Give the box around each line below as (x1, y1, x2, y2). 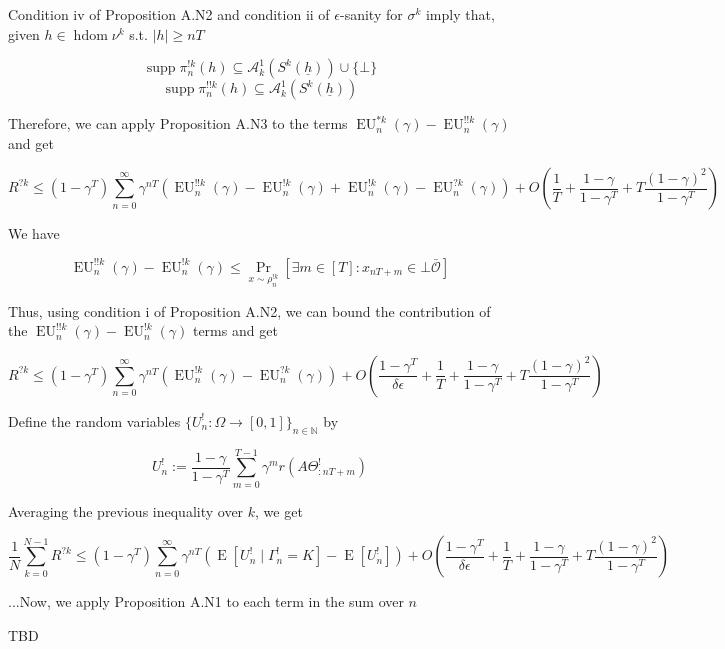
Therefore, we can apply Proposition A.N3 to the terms (8, 113, 348, 134)
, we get (255, 500, 303, 521)
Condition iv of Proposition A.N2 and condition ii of (8, 4, 330, 24)
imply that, (425, 4, 495, 24)
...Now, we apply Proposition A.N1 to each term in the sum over (8, 591, 404, 612)
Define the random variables (8, 410, 181, 431)
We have (8, 223, 60, 244)
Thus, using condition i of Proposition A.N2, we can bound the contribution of (8, 300, 491, 321)
